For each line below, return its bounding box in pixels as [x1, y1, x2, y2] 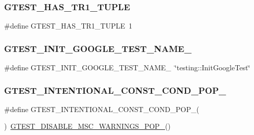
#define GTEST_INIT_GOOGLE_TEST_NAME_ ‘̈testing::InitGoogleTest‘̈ [4, 62, 250, 73]
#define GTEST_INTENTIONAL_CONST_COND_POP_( [4, 103, 199, 114]
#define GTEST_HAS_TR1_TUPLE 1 [4, 20, 132, 31]
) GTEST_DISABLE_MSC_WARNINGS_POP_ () [4, 121, 171, 131]
